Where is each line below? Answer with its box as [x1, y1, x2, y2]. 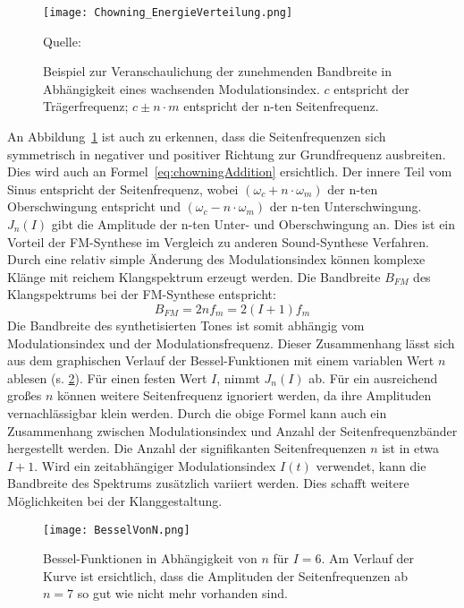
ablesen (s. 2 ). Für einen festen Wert [7, 368, 207, 387]
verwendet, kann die [316, 456, 426, 475]
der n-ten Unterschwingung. [269, 197, 422, 216]
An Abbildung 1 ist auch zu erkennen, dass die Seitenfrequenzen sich [7, 127, 386, 146]
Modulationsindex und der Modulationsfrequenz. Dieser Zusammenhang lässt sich [7, 333, 455, 352]
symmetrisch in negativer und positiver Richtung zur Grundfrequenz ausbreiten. [7, 144, 446, 163]
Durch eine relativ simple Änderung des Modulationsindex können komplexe [7, 250, 426, 269]
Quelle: [43, 31, 81, 50]
